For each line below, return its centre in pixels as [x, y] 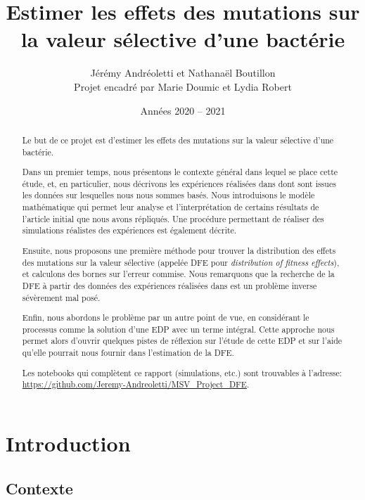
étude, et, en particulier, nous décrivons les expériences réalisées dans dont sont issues [179, 183]
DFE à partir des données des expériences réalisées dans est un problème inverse [169, 285]
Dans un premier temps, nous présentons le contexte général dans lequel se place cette [180, 172]
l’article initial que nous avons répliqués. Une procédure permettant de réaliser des [173, 218]
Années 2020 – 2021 [183, 110]
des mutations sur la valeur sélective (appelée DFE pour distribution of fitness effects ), [181, 262]
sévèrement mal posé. [61, 297]
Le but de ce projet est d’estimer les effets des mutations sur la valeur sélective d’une [178, 140]
